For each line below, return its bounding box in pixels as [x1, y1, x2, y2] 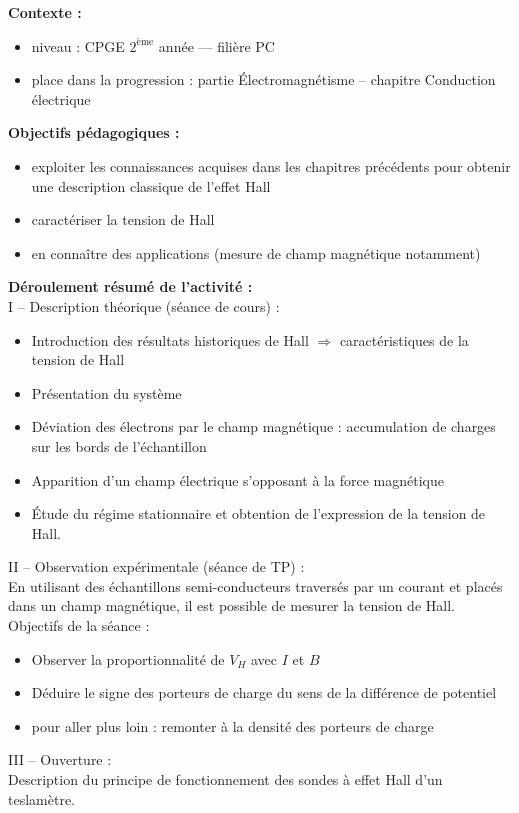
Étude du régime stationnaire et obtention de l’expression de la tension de [31, 503, 486, 524]
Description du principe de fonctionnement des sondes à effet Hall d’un [8, 769, 443, 790]
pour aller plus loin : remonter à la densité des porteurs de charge [31, 715, 434, 736]
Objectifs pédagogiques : [8, 122, 180, 143]
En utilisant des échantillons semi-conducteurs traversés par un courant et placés [8, 575, 503, 596]
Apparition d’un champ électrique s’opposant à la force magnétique [31, 469, 444, 490]
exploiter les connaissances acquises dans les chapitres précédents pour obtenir [31, 155, 511, 176]
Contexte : [8, 2, 82, 22]
